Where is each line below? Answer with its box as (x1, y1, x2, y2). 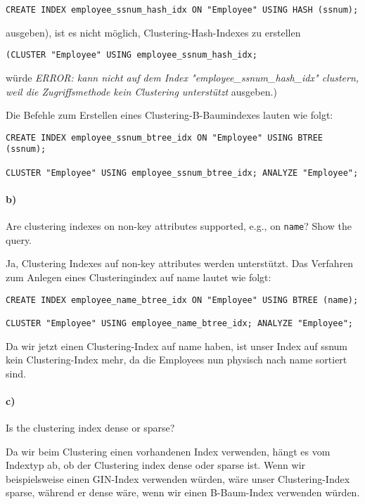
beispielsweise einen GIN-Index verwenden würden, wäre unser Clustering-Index (6, 471, 350, 486)
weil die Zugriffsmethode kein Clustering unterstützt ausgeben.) (6, 84, 277, 98)
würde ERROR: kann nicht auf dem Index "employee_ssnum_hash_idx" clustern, (6, 70, 359, 84)
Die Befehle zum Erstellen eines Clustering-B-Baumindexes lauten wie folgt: (6, 108, 333, 122)
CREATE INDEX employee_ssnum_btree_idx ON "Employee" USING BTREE (6, 132, 324, 143)
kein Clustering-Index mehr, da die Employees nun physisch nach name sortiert (6, 352, 347, 367)
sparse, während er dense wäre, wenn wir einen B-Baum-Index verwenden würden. (6, 485, 360, 500)
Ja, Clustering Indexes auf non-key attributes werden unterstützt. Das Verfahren (6, 256, 354, 271)
